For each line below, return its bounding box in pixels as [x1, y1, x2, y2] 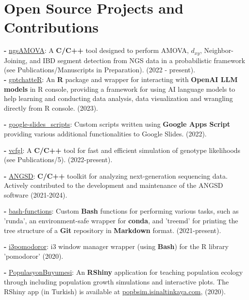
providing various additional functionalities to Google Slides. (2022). [4, 128, 207, 138]
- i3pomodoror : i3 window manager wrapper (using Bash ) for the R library [4, 241, 229, 251]
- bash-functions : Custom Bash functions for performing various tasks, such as [4, 206, 239, 216]
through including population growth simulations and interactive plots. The [4, 277, 229, 287]
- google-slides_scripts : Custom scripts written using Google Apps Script [4, 119, 230, 129]
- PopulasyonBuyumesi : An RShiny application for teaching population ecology [4, 267, 243, 277]
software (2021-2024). [4, 189, 67, 200]
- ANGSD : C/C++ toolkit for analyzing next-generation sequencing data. [4, 170, 228, 181]
